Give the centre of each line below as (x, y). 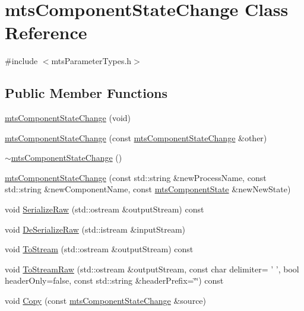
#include (21, 61)
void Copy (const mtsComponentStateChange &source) (106, 301)
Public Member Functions (86, 93)
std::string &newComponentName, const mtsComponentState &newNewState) (148, 189)
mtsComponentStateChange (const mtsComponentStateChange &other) (136, 137)
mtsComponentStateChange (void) (68, 118)
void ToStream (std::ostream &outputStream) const (99, 249)
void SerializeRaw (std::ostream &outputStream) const (104, 209)
